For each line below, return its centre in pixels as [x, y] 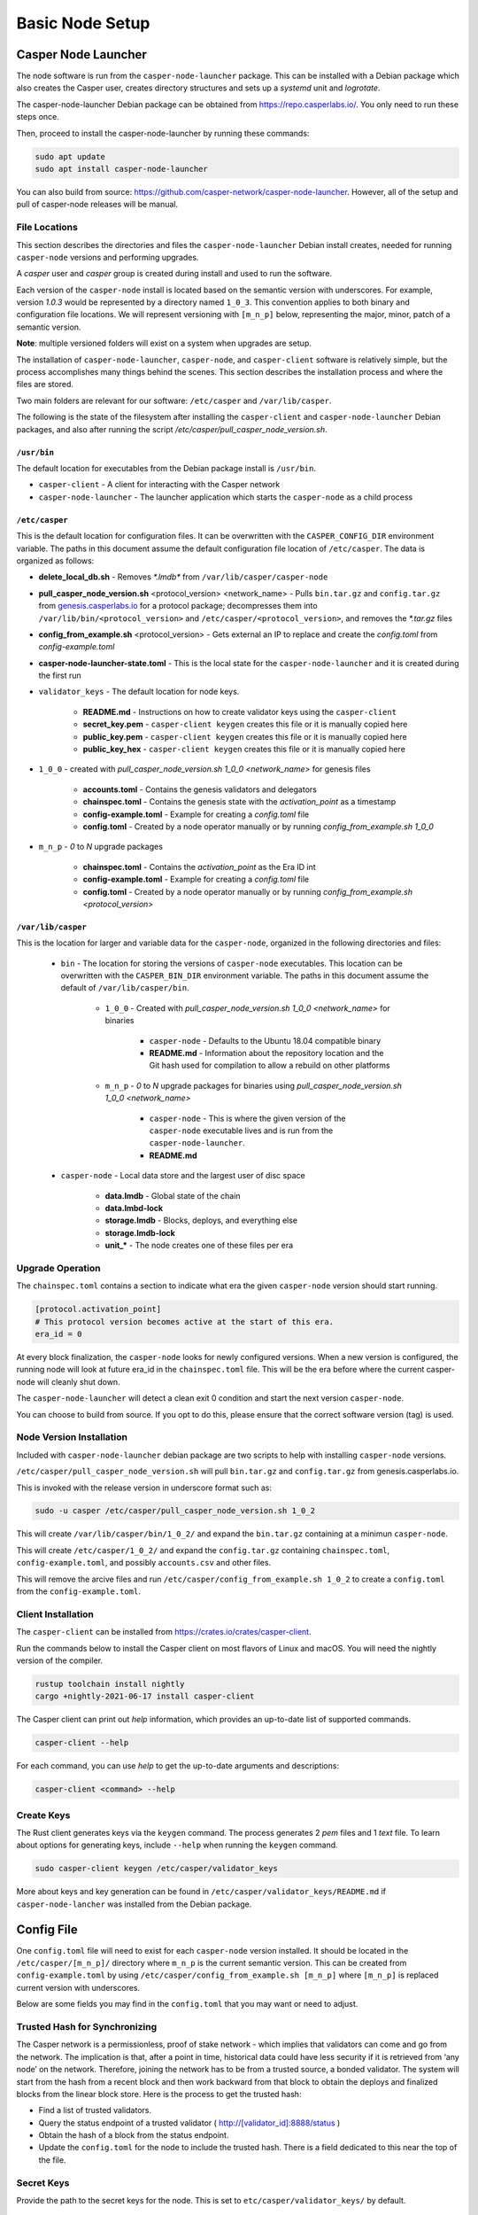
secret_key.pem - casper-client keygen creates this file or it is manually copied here [245, 724]
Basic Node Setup [83, 23]
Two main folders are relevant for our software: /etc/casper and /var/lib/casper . [174, 400]
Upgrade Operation [58, 1268]
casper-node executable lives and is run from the [241, 1131]
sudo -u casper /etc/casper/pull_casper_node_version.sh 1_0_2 [175, 1511]
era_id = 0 [58, 1334]
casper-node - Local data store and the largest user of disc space [183, 1176]
